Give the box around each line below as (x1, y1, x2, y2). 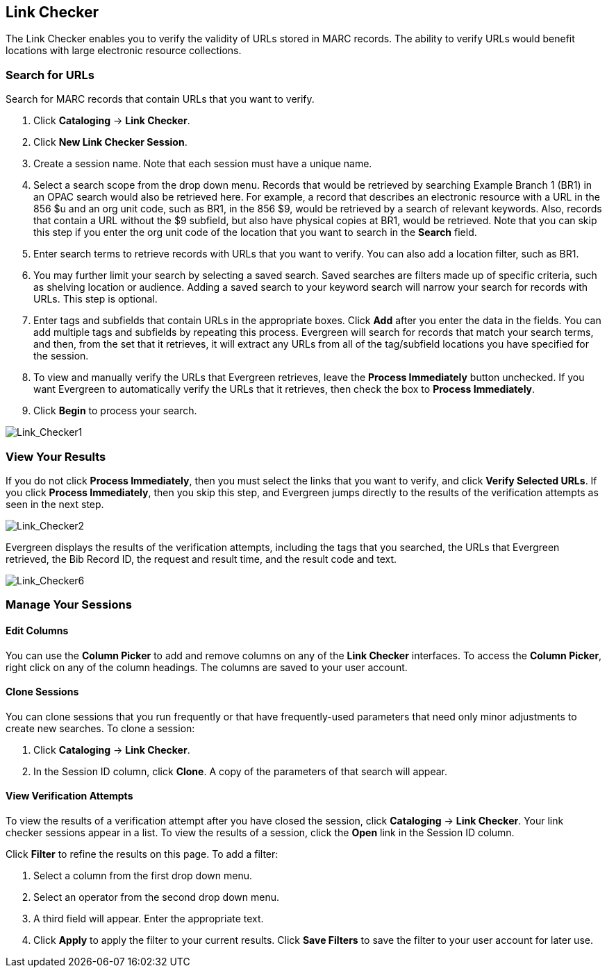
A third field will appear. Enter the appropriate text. (33, 912, 264, 924)
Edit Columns (6, 624, 69, 636)
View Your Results (6, 449, 106, 464)
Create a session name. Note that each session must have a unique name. (33, 158, 372, 170)
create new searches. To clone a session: (6, 722, 195, 734)
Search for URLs (6, 67, 94, 82)
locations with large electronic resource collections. (6, 44, 242, 57)
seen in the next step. (6, 498, 104, 510)
